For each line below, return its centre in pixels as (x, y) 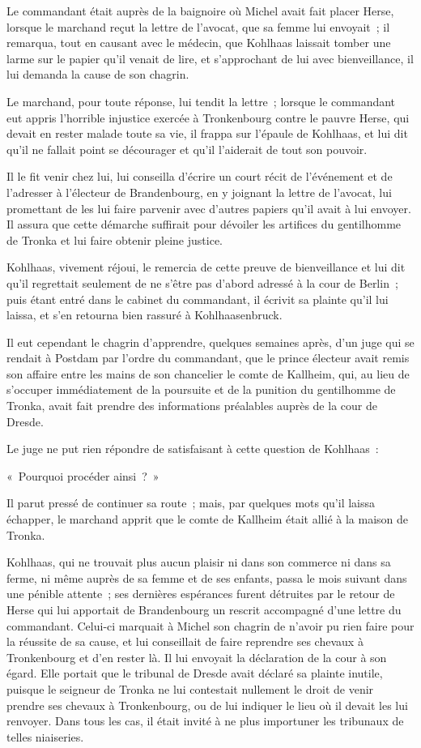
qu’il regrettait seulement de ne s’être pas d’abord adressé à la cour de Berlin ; (202, 282)
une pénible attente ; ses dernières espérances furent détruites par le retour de (201, 594)
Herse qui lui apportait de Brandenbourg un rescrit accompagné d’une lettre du (204, 609)
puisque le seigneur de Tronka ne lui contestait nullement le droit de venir (190, 688)
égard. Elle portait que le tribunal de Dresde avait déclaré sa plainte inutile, (195, 673)
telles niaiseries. (45, 736)
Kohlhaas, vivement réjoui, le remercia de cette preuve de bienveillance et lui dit (206, 267)
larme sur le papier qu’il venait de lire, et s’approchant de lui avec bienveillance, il (210, 58)
